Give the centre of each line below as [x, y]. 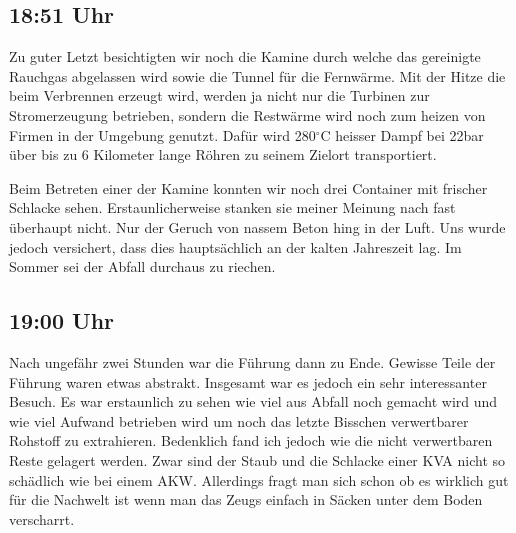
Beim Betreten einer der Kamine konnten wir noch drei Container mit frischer [248, 187]
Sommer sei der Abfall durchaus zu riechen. [142, 266]
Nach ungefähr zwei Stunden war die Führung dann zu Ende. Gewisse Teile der [252, 361]
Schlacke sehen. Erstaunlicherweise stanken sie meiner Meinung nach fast [232, 207]
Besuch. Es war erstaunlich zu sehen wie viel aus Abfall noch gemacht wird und [253, 401]
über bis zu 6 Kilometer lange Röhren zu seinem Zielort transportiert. [223, 154]
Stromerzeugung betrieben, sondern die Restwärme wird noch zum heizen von [247, 114]
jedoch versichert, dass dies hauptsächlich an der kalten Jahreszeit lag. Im [235, 246]
